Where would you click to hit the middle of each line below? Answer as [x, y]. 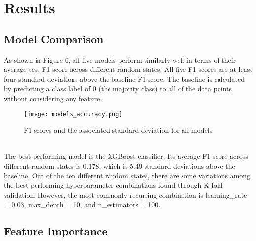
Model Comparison [54, 39]
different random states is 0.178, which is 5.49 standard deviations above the [120, 165]
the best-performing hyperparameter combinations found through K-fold [113, 185]
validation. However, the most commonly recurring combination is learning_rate [126, 194]
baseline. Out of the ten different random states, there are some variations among [127, 175]
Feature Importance [56, 231]
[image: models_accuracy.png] [73, 114]
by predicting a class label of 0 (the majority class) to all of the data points [118, 88]
